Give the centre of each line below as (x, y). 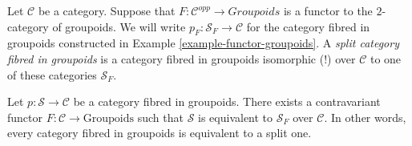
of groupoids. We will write (119, 26)
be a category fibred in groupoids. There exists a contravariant (227, 101)
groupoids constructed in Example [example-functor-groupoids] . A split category (203, 43)
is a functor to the (328, 10)
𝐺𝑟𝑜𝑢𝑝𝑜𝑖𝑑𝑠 (254, 12)
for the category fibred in (308, 26)
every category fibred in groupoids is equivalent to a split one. (160, 133)
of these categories (52, 74)
